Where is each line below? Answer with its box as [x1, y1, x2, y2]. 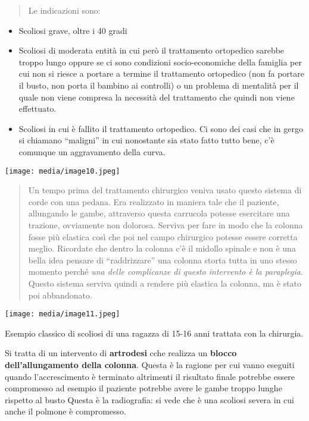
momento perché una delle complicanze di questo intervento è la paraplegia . [28, 265, 303, 278]
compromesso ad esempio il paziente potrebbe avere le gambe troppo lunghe [5, 382, 282, 394]
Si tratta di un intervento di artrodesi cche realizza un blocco [5, 347, 237, 359]
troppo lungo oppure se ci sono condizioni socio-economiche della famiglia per [18, 55, 302, 68]
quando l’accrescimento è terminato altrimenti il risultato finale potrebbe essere [5, 370, 295, 382]
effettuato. [18, 102, 57, 115]
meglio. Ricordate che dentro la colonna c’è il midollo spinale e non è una [28, 242, 296, 255]
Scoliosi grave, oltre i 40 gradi [18, 24, 127, 36]
